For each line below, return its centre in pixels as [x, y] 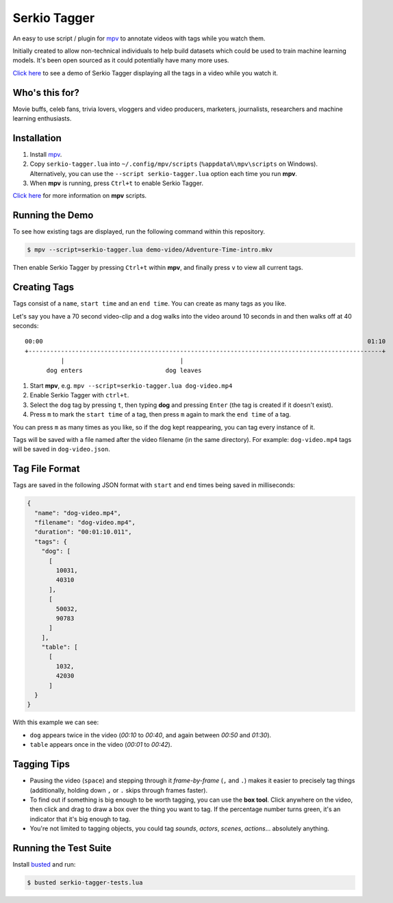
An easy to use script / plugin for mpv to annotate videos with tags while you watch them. [139, 38]
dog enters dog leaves [124, 370]
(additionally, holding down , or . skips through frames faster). [119, 790]
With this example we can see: [56, 722]
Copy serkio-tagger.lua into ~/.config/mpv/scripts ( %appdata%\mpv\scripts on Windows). [174, 164]
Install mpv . [46, 154]
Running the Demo [53, 215]
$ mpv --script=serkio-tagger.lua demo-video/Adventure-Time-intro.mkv [150, 250]
